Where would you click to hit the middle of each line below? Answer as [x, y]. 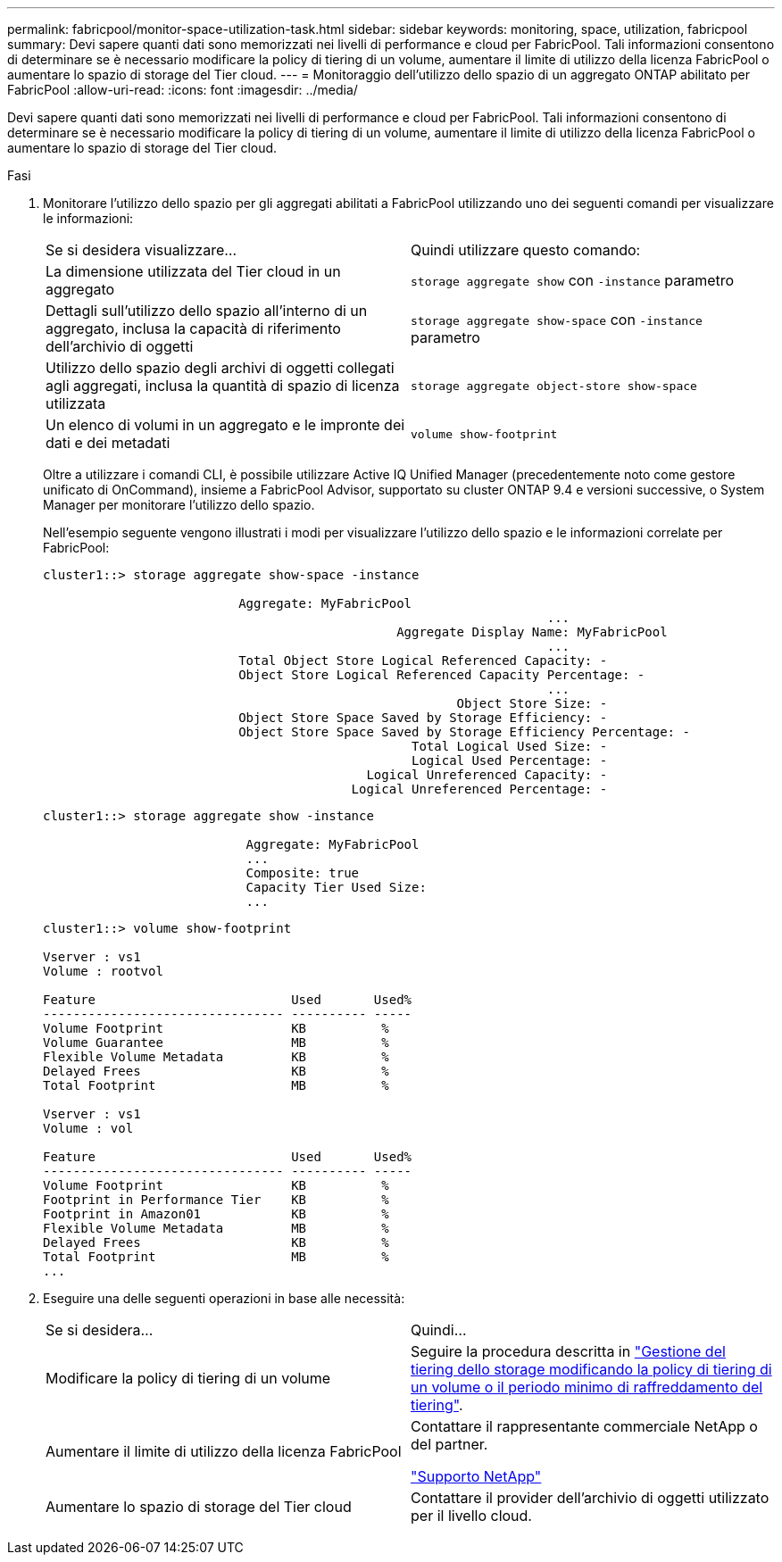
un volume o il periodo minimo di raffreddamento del [587, 1387]
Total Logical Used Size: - [510, 746]
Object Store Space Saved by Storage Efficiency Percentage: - [464, 732]
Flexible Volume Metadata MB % [216, 1228]
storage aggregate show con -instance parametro [573, 280]
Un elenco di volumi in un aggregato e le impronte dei [225, 425]
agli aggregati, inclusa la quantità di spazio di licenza [223, 386]
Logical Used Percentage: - [510, 760]
